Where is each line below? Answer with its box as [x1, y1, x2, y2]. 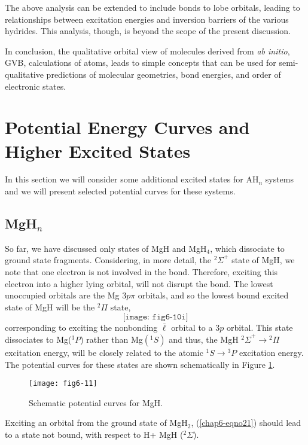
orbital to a [171, 321, 213, 334]
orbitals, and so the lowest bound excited [138, 289, 289, 301]
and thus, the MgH [169, 333, 239, 346]
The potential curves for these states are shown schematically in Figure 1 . [5, 358, 275, 370]
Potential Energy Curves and [5, 115, 250, 139]
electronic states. [5, 80, 66, 92]
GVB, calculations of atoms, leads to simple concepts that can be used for [5, 56, 276, 69]
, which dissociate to [210, 242, 285, 254]
